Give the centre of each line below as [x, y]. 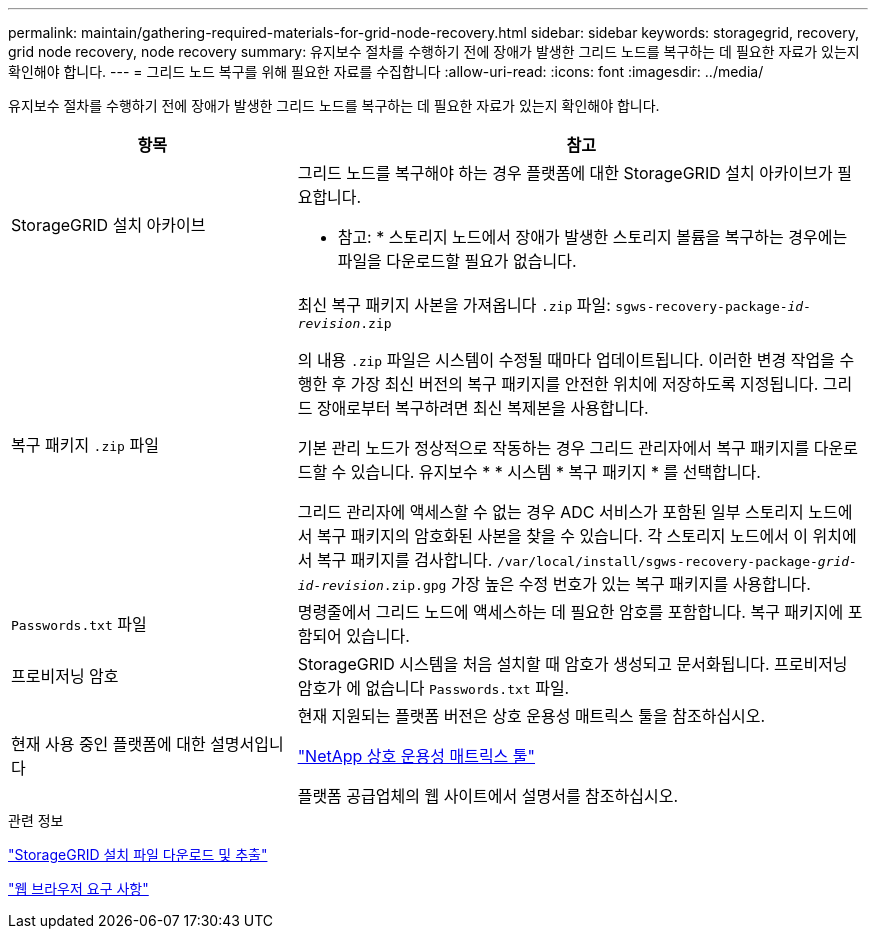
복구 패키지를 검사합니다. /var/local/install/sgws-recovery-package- [567, 560]
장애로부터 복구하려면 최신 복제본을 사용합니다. [482, 408]
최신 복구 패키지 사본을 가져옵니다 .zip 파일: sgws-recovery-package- [542, 305]
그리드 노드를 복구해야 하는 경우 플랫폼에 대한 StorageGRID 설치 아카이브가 [565, 173]
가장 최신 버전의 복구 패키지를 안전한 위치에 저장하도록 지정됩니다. [584, 384]
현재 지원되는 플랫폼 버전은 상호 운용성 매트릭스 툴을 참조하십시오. [531, 716]
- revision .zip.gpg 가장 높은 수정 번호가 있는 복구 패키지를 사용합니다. [562, 584]
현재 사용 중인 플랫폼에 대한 [108, 744]
